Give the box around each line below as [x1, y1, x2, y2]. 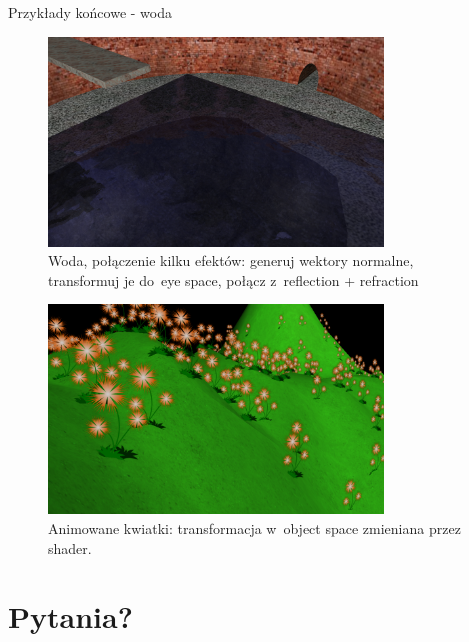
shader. [48, 537, 92, 558]
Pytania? [8, 596, 133, 637]
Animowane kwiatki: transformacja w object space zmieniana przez [48, 517, 461, 538]
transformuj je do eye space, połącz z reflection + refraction [48, 269, 419, 290]
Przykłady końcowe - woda [8, 2, 172, 22]
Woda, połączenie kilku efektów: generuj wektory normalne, [48, 250, 414, 271]
